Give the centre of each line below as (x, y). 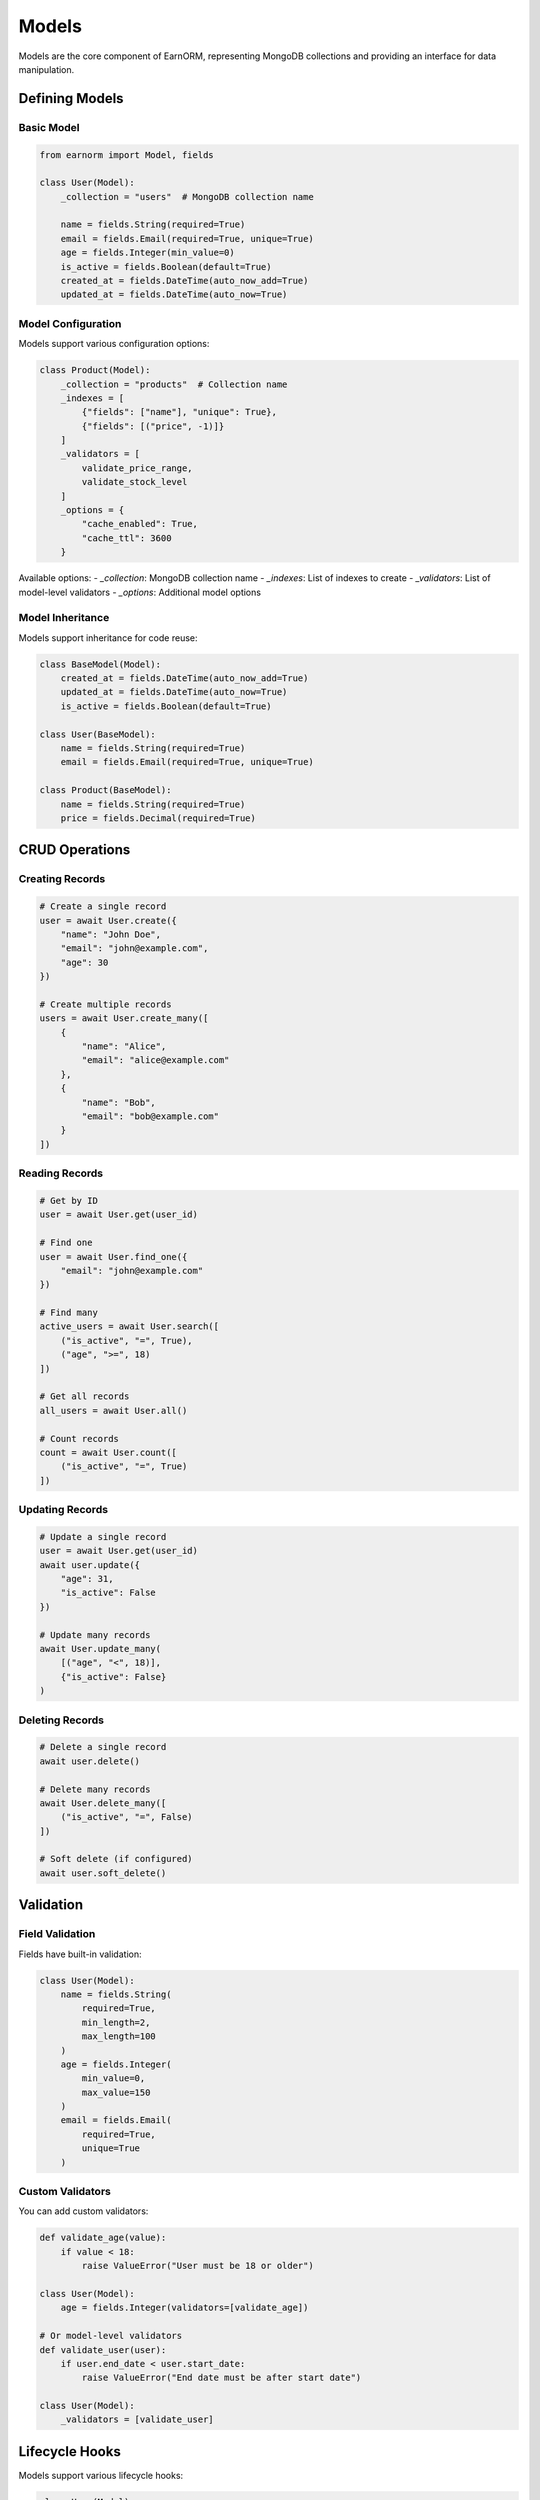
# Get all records (84, 1396)
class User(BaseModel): (98, 734)
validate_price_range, (137, 468)
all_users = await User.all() (113, 1410)
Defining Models (71, 98)
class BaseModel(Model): (100, 664)
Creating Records (62, 879)
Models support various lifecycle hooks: (101, 2475)
